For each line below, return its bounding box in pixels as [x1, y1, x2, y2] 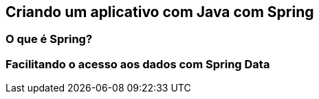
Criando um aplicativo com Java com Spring [5, 3, 314, 20]
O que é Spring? [5, 32, 93, 46]
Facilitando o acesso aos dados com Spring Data [5, 57, 270, 71]
